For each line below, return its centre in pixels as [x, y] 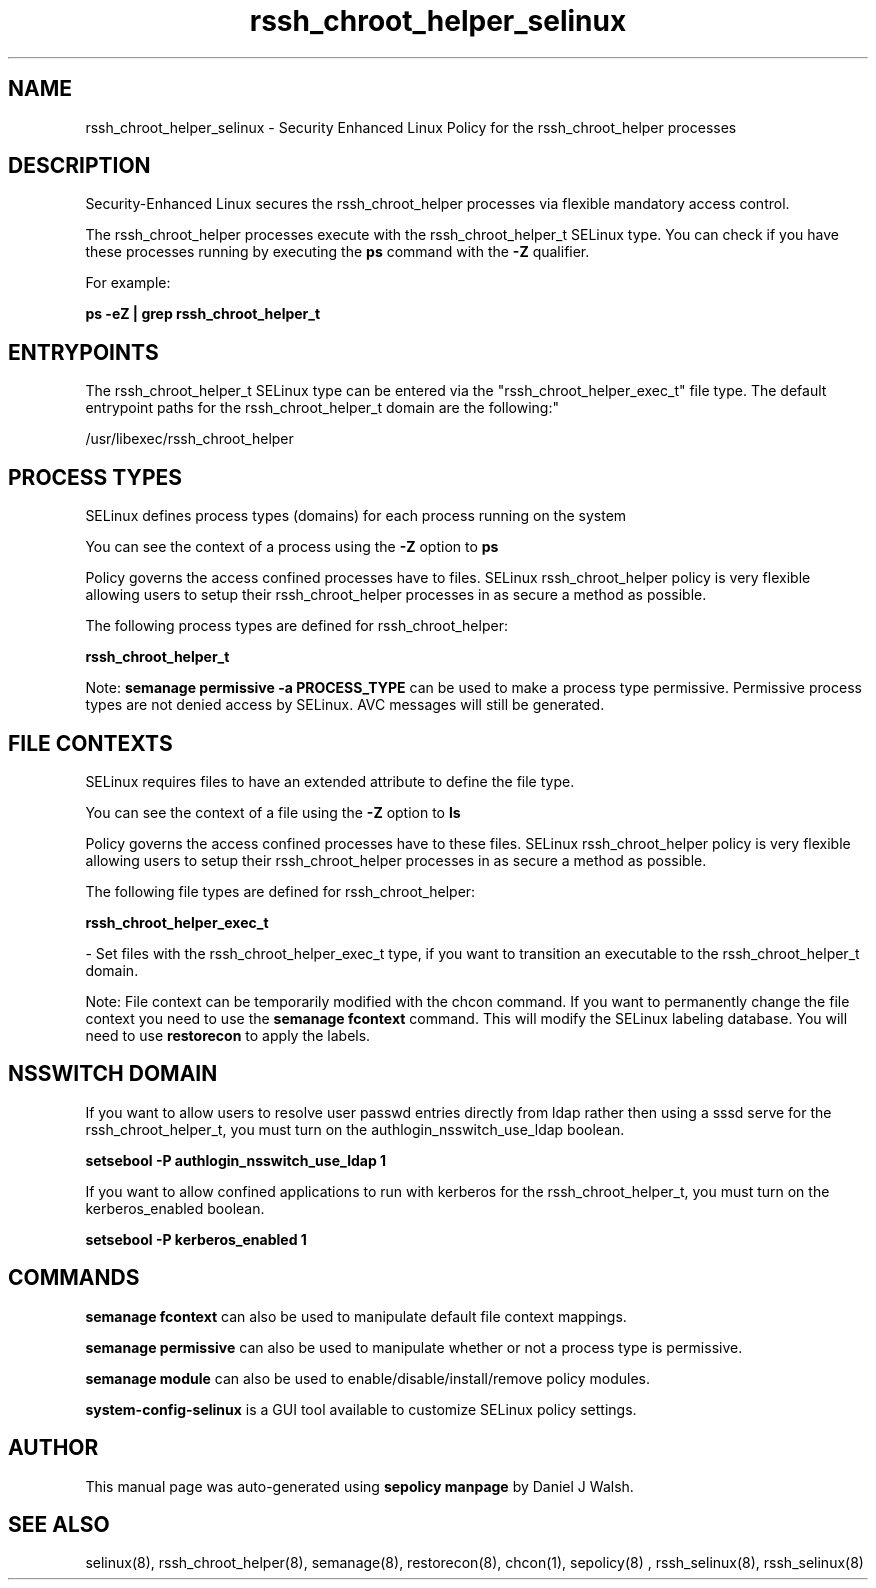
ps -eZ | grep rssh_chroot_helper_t [203, 314]
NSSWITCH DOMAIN [113, 1074]
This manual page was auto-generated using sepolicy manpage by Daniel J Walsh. [359, 1486]
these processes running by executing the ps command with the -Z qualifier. [337, 252]
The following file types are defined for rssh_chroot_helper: [280, 891]
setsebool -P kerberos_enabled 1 [196, 1239]
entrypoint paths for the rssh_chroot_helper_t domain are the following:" [322, 408]
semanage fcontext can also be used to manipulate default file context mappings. [356, 1316]
